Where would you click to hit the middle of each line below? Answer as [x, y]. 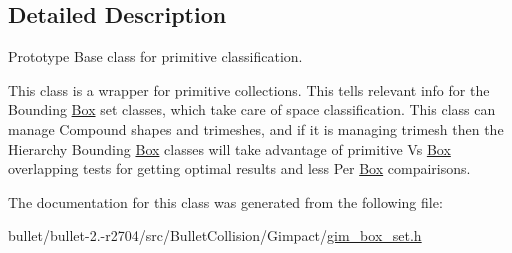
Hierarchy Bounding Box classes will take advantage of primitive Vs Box [229, 148]
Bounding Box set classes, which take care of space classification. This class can [252, 109]
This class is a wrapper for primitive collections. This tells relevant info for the [249, 89]
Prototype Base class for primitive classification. [155, 56]
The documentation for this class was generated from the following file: [225, 201]
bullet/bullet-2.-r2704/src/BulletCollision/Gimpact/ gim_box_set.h [215, 235]
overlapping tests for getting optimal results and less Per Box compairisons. [239, 168]
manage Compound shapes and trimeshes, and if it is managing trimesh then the [256, 128]
